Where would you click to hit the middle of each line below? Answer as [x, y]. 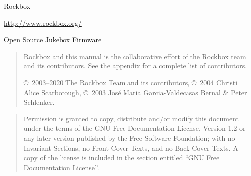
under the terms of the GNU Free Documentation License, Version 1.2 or [134, 128]
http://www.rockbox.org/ [43, 23]
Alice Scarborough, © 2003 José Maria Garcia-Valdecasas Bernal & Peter [135, 92]
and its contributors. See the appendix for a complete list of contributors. [135, 66]
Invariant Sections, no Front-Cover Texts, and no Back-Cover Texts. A [131, 147]
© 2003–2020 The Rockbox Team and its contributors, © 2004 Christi [130, 82]
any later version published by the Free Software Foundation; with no [129, 138]
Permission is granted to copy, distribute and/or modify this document [131, 118]
